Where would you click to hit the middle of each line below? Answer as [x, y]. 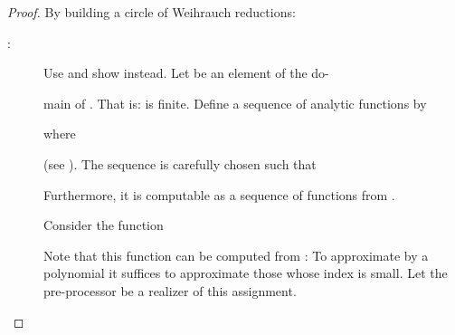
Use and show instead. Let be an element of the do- [186, 73]
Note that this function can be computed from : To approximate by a [236, 255]
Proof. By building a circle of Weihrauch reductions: [152, 12]
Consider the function [104, 225]
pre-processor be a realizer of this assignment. [170, 290]
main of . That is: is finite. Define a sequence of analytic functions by [235, 103]
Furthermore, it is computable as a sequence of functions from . [219, 194]
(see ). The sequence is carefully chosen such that [180, 163]
